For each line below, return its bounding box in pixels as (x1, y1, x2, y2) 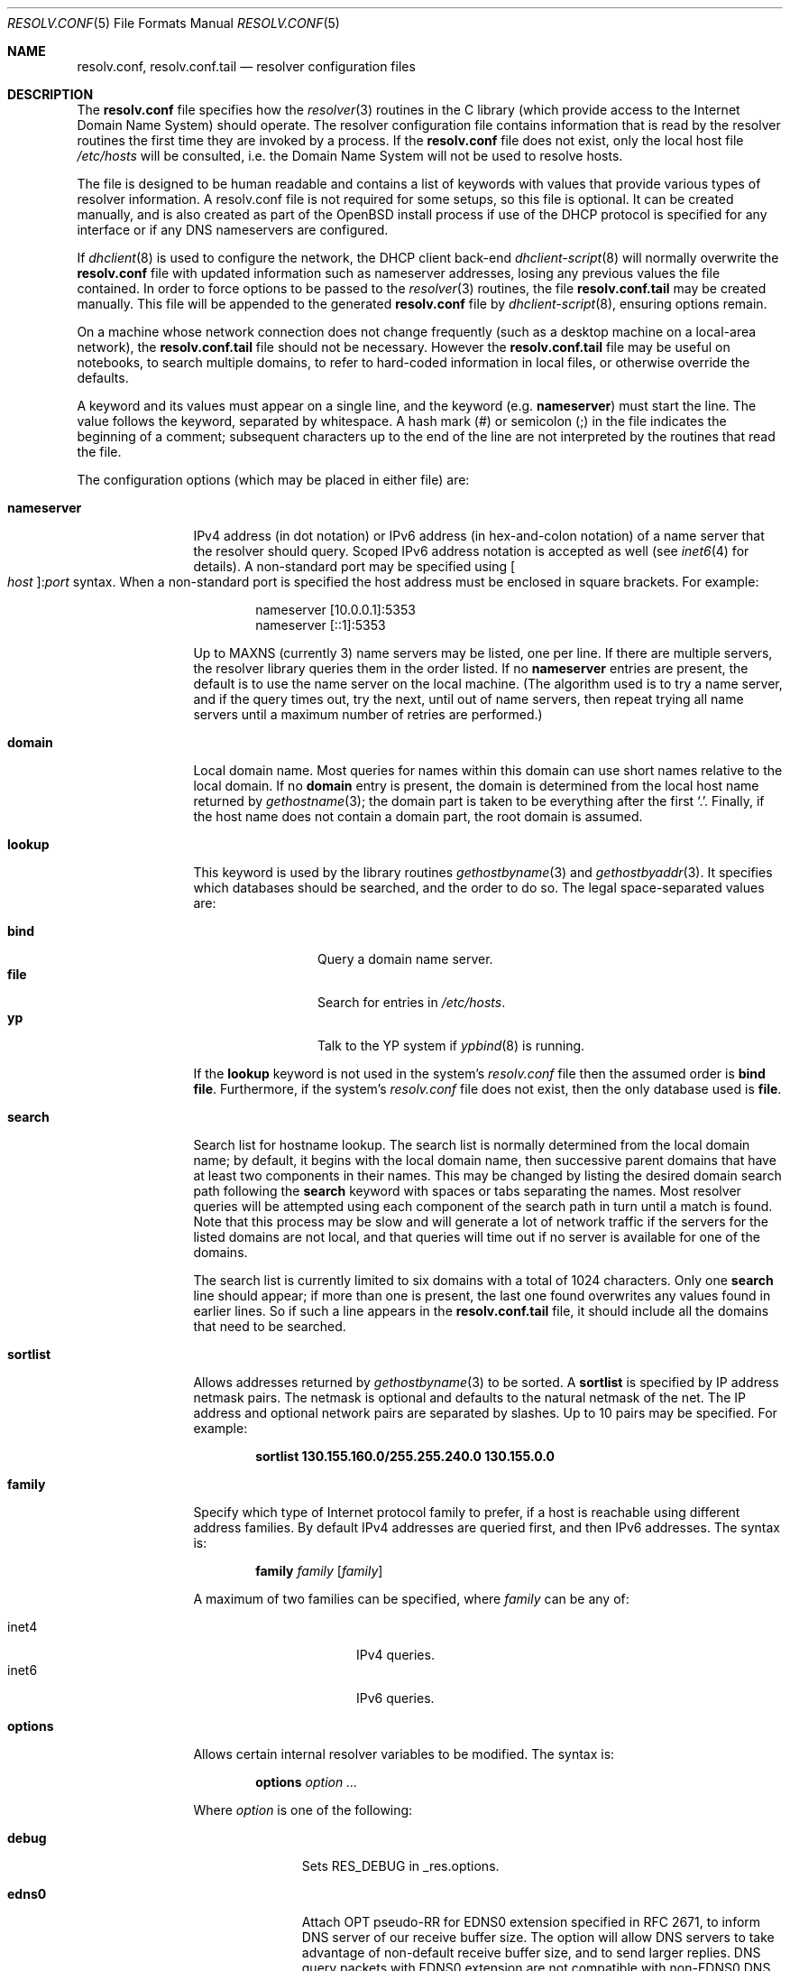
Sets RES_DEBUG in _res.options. (301, 1858, 500, 1874)
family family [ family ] (255, 1563, 383, 1578)
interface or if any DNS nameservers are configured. (77, 222, 389, 237)
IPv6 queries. (356, 1690, 435, 1706)
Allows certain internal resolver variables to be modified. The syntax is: (193, 1746, 615, 1762)
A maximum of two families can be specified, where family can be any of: (193, 1591, 629, 1606)
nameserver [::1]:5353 (255, 617, 386, 633)
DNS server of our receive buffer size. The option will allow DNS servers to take (301, 1929, 775, 1945)
